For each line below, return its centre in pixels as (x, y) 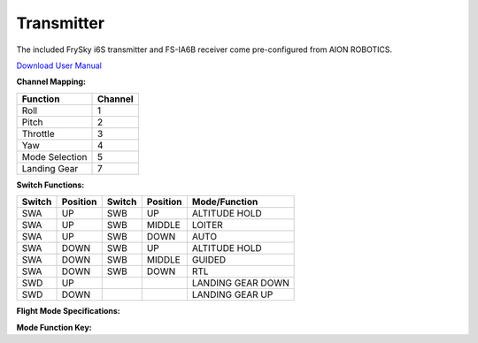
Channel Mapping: (51, 82)
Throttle (38, 133)
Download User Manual (59, 65)
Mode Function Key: (54, 327)
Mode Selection (54, 156)
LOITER (207, 225)
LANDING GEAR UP (232, 294)
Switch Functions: (50, 185)
